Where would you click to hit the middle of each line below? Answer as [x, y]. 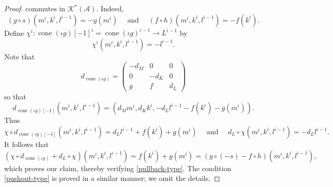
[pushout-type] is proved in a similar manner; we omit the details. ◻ [112, 178]
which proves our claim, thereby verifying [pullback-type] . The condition [118, 168]
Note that [19, 56]
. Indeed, [110, 8]
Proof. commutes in [35, 8]
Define [14, 33]
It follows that [26, 144]
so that [15, 96]
